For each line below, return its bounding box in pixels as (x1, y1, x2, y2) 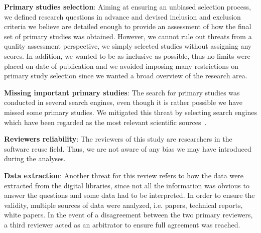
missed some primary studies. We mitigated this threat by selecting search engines (4, 106, 257, 117)
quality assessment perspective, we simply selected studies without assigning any (4, 41, 252, 51)
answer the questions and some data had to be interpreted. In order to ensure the (4, 190, 255, 200)
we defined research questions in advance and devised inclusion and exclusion (4, 11, 241, 22)
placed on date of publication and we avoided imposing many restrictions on (4, 60, 238, 71)
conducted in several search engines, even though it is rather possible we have (4, 97, 243, 107)
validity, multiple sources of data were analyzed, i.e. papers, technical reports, (4, 199, 243, 210)
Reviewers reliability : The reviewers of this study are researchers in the (4, 134, 232, 144)
